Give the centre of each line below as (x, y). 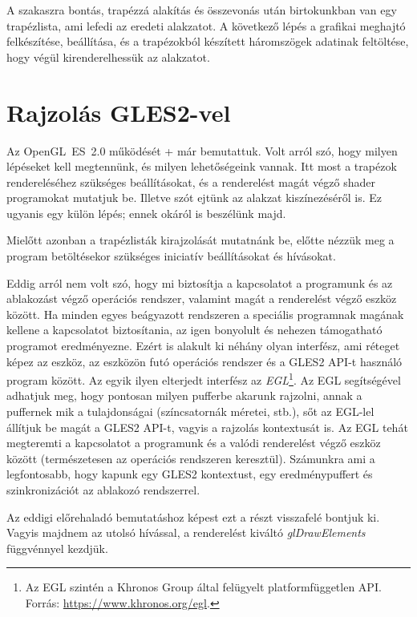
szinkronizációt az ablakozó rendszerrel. (103, 490)
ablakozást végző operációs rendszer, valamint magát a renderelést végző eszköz (202, 298)
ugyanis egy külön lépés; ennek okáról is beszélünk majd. (146, 213)
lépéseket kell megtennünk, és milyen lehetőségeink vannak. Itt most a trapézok (202, 166)
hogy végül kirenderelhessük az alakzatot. (108, 56)
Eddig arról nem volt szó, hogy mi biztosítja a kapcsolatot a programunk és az (200, 282)
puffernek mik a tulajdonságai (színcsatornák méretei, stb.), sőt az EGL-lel (190, 411)
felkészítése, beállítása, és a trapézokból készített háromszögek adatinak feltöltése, (208, 41)
